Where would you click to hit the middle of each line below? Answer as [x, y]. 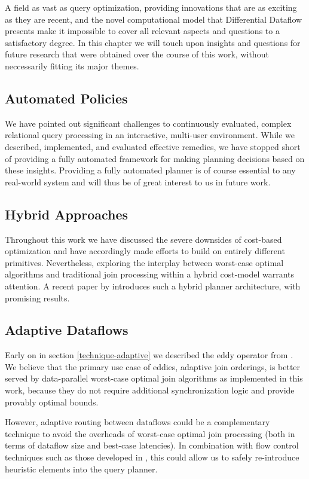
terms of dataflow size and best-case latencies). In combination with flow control [152, 445]
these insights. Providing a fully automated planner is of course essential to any [150, 170]
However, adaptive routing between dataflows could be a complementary [137, 422]
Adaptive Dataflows [67, 330]
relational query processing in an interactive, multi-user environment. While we [150, 135]
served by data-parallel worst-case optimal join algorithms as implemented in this [154, 378]
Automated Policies [66, 98]
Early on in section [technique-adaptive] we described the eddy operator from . [149, 355]
